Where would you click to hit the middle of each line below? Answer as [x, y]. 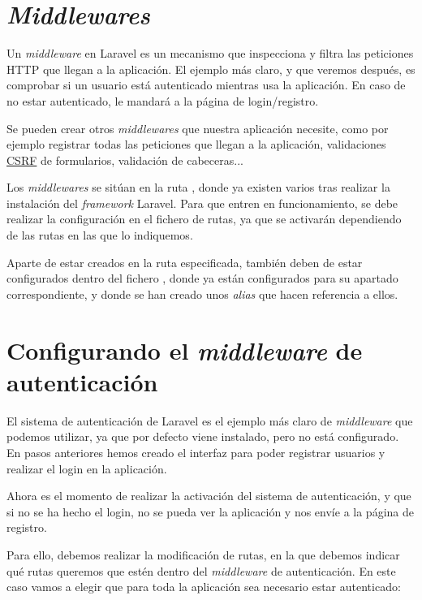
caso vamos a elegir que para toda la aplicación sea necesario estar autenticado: [204, 587]
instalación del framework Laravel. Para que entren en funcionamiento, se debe [202, 203]
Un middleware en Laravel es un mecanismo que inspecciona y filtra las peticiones [210, 53]
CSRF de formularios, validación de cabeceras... [125, 160]
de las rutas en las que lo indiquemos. [100, 235]
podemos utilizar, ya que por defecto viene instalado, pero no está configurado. [203, 436]
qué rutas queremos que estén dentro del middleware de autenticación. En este [201, 570]
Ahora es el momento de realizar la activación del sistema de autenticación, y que [209, 496]
